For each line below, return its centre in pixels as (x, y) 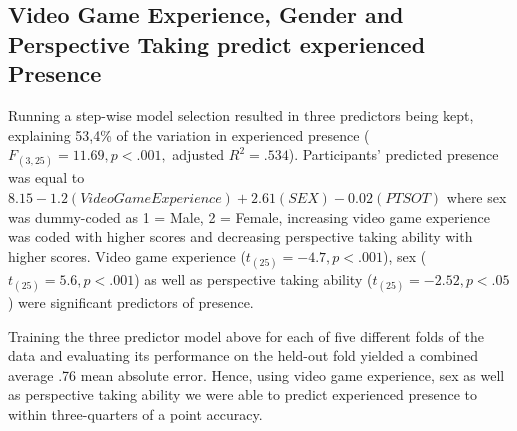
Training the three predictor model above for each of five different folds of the (246, 335)
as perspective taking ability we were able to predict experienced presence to (242, 394)
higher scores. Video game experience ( (127, 255)
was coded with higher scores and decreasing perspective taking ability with (240, 236)
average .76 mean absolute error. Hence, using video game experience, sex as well (256, 374)
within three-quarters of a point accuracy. (135, 414)
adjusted (198, 154)
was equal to (46, 177)
